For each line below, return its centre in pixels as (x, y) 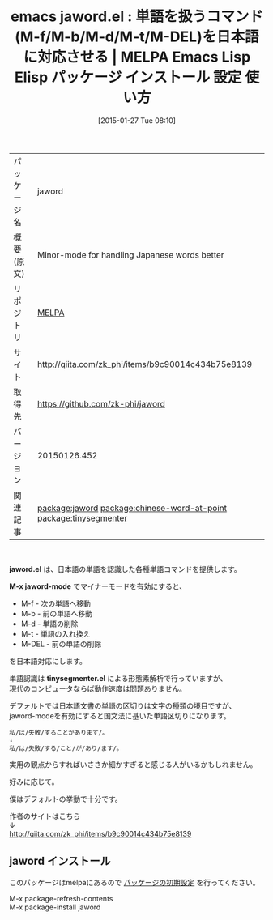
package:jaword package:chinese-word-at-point (132, 508)
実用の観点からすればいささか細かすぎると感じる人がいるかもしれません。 (133, 764)
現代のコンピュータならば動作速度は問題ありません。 (98, 688)
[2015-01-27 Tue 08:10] (137, 120)
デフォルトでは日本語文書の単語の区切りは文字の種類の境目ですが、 (123, 705)
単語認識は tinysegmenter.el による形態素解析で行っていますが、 (118, 678)
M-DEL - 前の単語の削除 (61, 644)
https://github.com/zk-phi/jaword (101, 403)
